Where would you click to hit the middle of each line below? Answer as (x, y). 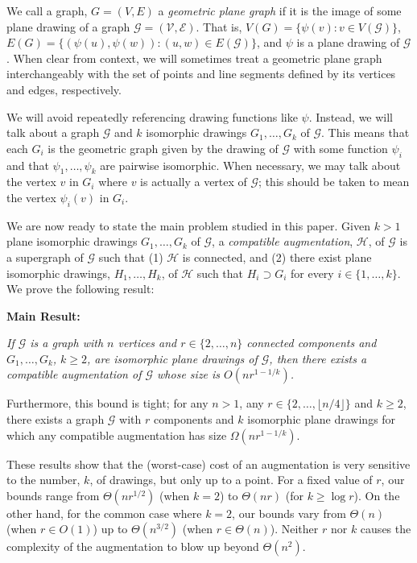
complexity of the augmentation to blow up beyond (133, 546)
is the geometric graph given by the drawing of (163, 148)
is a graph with (67, 343)
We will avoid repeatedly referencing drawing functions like (152, 116)
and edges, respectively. (64, 89)
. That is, (219, 26)
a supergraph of (45, 257)
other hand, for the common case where (104, 513)
